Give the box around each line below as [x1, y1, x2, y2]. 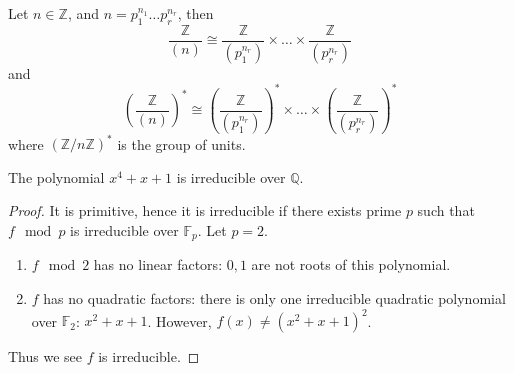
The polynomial [8, 166, 105, 187]
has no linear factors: [93, 254, 223, 275]
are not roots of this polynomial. [251, 254, 451, 275]
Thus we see [8, 346, 83, 367]
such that [417, 200, 475, 221]
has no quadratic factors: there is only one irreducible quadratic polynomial [43, 288, 506, 309]
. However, [147, 310, 212, 331]
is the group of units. [117, 133, 246, 154]
